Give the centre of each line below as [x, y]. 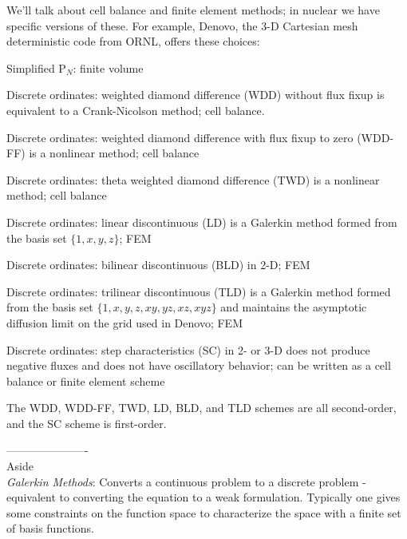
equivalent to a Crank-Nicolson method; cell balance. [136, 110]
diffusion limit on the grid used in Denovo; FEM [124, 322]
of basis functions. [50, 528]
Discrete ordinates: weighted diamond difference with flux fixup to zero [180, 137]
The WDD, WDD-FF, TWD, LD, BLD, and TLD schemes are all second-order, [202, 408]
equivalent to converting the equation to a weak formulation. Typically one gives [203, 497]
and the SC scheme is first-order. [87, 423]
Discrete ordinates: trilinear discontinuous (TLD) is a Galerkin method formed [199, 291]
